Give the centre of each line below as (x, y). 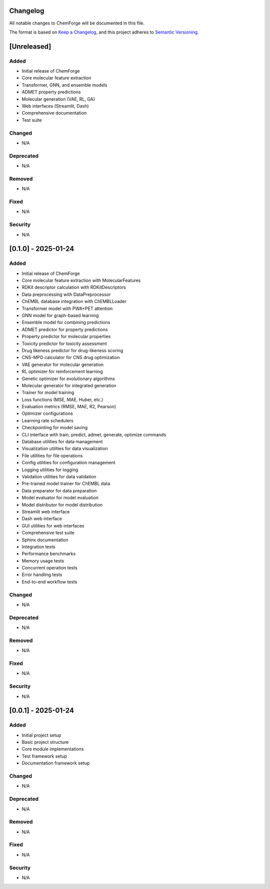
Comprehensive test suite (48, 533)
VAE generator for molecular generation (63, 364)
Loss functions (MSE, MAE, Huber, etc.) (62, 399)
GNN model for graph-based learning (60, 315)
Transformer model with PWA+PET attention (67, 309)
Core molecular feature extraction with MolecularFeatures (81, 280)
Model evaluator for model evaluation (60, 498)
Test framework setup (44, 756)
